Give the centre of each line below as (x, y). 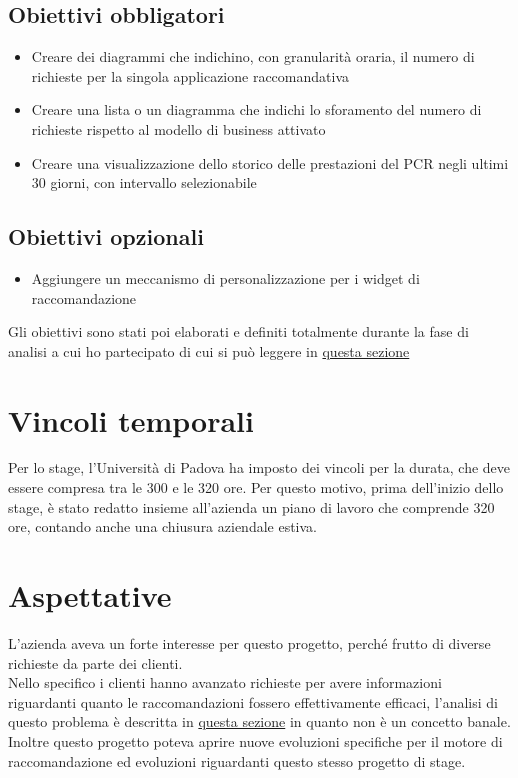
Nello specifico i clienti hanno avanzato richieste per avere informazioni (225, 682)
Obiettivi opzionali (106, 236)
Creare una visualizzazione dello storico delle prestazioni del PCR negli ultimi (270, 162)
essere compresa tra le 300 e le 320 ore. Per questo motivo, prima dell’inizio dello (256, 487)
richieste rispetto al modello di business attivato (178, 128)
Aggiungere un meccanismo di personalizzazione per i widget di (225, 277)
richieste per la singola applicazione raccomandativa (190, 75)
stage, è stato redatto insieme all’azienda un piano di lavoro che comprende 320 (251, 506)
